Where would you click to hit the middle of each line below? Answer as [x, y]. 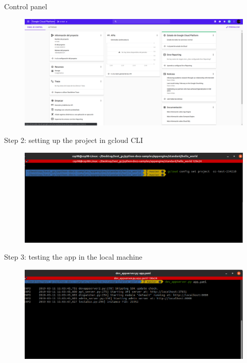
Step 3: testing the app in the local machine [73, 257]
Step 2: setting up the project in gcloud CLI [74, 140]
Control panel [26, 6]
